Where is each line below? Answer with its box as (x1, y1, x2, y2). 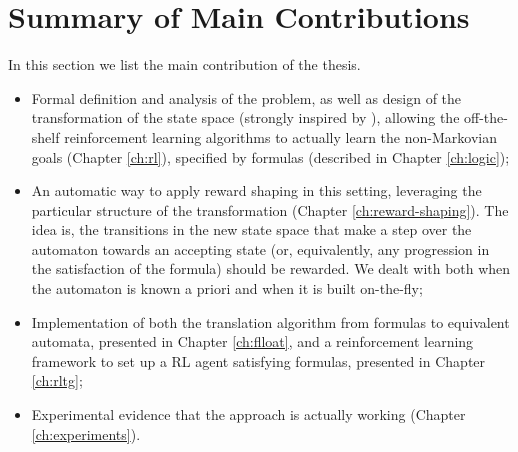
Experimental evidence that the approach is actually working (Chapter (31, 404, 466, 425)
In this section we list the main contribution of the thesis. (8, 54, 361, 75)
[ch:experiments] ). (31, 423, 141, 444)
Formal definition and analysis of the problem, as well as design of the (31, 87, 462, 108)
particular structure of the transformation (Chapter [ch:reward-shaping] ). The (31, 199, 509, 220)
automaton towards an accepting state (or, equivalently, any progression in (31, 238, 490, 259)
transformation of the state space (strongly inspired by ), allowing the (31, 107, 460, 128)
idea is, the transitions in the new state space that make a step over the (31, 219, 472, 240)
